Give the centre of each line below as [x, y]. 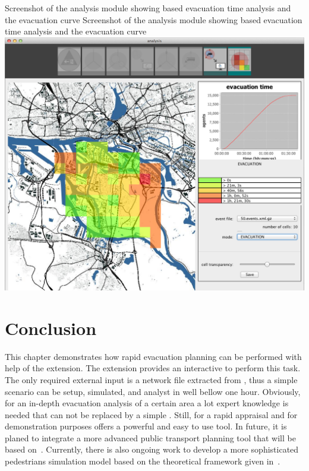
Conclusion [51, 328]
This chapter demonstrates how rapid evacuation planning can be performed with [153, 356]
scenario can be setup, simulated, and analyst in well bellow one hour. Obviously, [153, 391]
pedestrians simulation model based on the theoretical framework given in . [143, 461]
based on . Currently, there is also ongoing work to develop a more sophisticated [152, 449]
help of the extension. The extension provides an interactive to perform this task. [153, 368]
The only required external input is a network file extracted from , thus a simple [151, 379]
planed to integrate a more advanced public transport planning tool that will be [150, 437]
